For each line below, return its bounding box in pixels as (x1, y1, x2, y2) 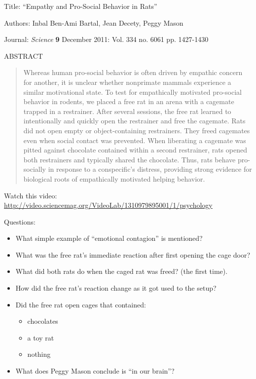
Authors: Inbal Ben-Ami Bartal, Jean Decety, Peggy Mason (4, 17, 183, 28)
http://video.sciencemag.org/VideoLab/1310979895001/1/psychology (4, 200, 213, 210)
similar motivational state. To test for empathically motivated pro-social (23, 86, 242, 97)
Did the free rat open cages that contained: (15, 299, 146, 309)
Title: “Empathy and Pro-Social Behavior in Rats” (4, 1, 157, 11)
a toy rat (27, 332, 54, 342)
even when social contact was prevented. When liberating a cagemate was (23, 135, 246, 145)
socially (23, 164, 46, 174)
